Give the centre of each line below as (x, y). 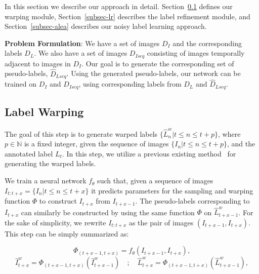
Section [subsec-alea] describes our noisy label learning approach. (106, 26)
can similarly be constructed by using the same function (108, 212)
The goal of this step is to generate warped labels (81, 133)
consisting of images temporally (196, 53)
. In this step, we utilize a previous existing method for (149, 153)
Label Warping (44, 112)
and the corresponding (207, 43)
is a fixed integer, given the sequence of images (96, 144)
